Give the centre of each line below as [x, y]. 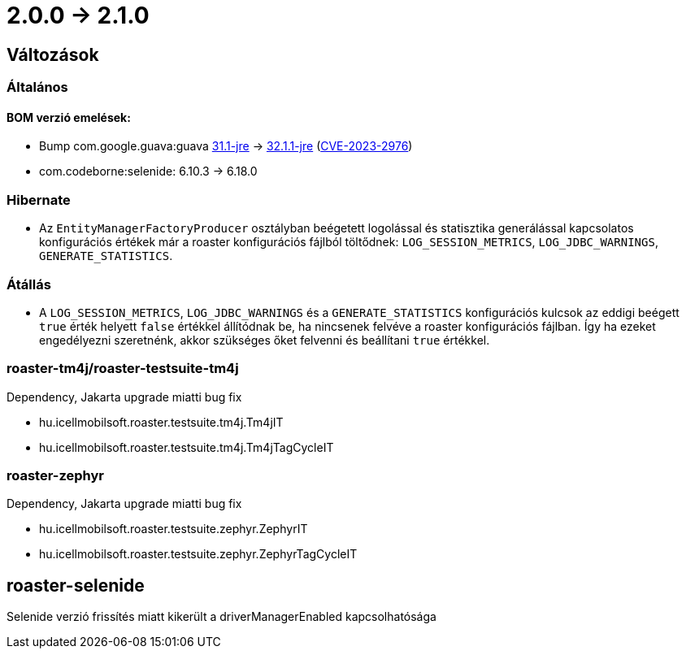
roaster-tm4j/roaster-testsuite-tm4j [123, 369]
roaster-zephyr [55, 476]
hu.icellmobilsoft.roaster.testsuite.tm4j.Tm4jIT [161, 422]
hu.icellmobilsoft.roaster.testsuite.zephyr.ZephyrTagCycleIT [198, 554]
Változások [53, 54]
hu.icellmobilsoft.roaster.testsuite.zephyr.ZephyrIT [174, 529]
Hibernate [39, 200]
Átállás [29, 284]
